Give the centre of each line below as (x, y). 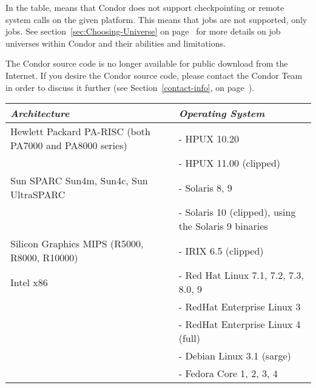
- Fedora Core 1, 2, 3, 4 (228, 373)
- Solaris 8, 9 (205, 187)
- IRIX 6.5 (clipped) (221, 250)
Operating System (222, 113)
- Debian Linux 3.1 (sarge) (235, 356)
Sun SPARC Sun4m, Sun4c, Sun (79, 181)
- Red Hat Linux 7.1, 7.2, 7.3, (241, 275)
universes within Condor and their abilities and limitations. (116, 43)
